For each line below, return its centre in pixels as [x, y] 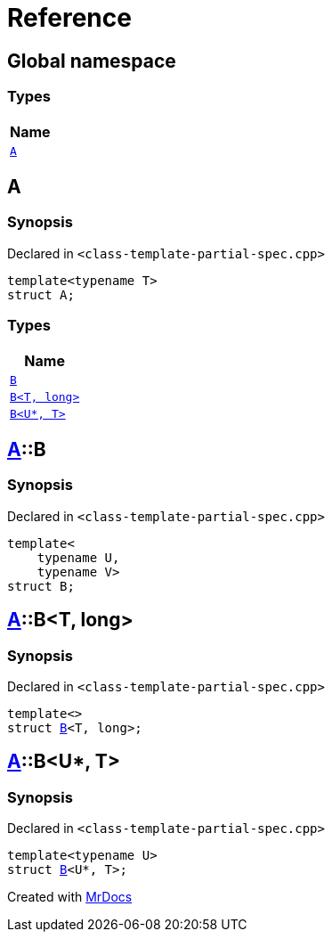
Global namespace [92, 61]
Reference [69, 18]
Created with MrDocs [70, 897]
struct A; [41, 294]
